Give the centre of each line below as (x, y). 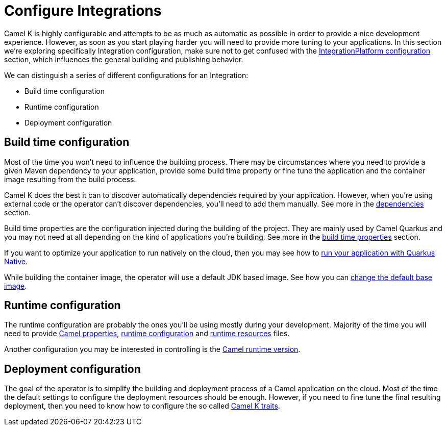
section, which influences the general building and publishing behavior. (124, 59)
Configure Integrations (83, 11)
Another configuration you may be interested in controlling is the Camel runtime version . (152, 349)
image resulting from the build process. (70, 179)
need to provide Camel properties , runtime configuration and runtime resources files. (147, 334)
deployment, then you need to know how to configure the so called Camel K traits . (142, 406)
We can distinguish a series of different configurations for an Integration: (126, 75)
